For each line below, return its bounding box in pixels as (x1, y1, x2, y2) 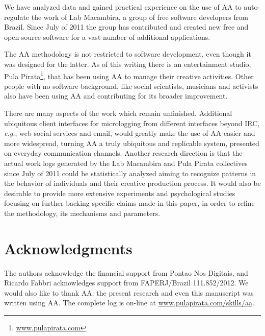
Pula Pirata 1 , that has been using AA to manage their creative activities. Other (4, 69, 254, 81)
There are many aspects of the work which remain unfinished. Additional (4, 108, 232, 118)
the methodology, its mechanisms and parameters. (4, 207, 161, 218)
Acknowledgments (4, 237, 132, 258)
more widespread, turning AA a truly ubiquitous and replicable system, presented (4, 137, 259, 148)
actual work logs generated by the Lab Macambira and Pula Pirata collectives (4, 157, 248, 168)
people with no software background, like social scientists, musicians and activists (4, 80, 258, 91)
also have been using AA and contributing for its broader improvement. (4, 90, 228, 101)
